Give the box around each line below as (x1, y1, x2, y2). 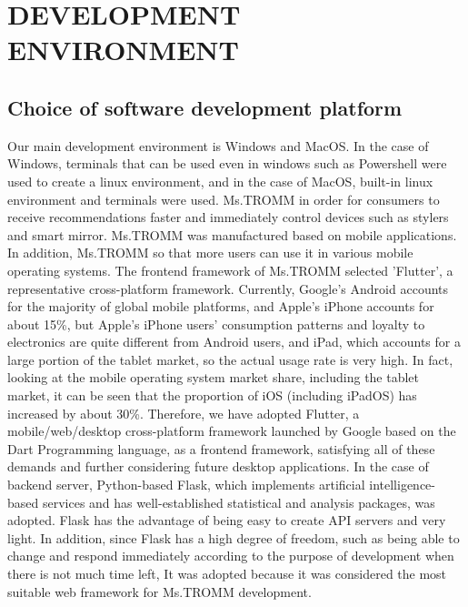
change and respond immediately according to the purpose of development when (7, 546, 454, 565)
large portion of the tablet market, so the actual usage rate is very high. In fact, (7, 349, 453, 369)
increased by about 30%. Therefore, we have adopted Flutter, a (7, 403, 360, 422)
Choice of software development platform (7, 93, 403, 121)
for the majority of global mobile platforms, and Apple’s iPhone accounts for (7, 297, 434, 316)
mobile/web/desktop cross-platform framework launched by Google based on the (7, 421, 456, 440)
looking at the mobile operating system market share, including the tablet (7, 368, 420, 387)
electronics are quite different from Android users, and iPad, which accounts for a (7, 332, 461, 351)
